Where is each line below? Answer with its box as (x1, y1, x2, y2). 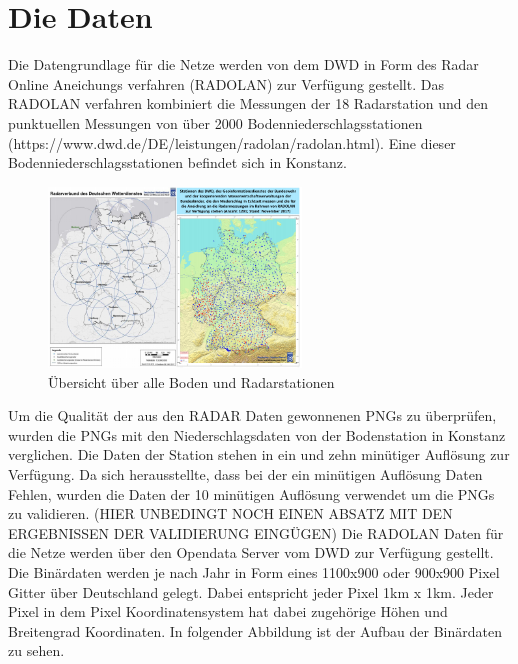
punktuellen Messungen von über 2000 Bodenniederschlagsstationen (8, 112, 423, 133)
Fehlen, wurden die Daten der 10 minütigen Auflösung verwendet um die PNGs (8, 483, 495, 504)
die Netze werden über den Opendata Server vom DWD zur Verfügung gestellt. (8, 542, 494, 563)
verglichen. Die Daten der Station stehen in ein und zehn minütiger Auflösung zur (8, 444, 510, 465)
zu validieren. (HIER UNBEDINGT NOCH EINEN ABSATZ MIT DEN (8, 503, 453, 524)
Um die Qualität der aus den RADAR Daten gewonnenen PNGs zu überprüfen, (8, 405, 497, 426)
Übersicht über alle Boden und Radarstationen (48, 371, 335, 392)
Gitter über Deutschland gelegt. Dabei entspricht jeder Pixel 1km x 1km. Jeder (8, 581, 494, 602)
